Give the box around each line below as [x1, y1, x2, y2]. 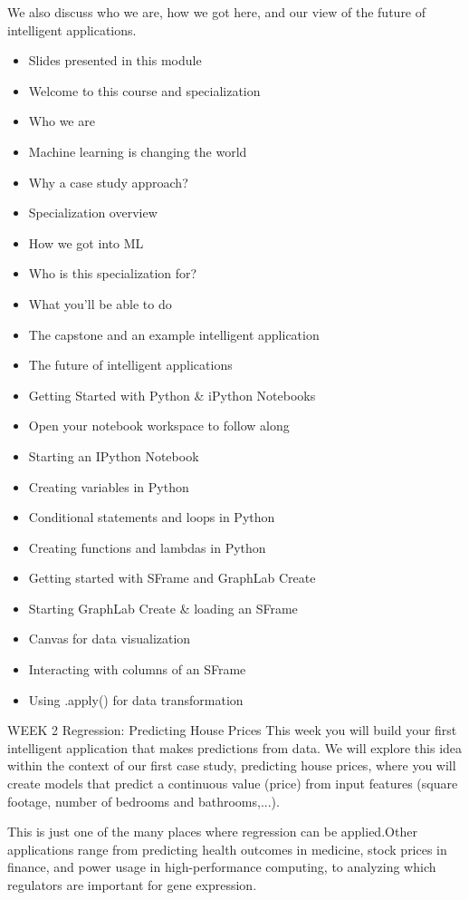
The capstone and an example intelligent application [28, 324, 320, 344]
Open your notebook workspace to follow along [28, 416, 290, 435]
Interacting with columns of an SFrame [28, 660, 246, 679]
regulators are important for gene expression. [7, 876, 257, 894]
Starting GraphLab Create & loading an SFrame [28, 598, 298, 617]
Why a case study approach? [28, 172, 188, 191]
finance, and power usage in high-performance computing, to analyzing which [7, 857, 436, 876]
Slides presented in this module [28, 51, 202, 70]
